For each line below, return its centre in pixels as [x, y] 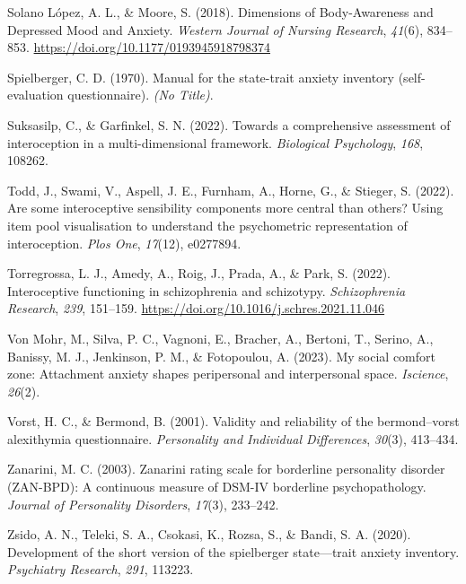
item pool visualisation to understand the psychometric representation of [207, 225]
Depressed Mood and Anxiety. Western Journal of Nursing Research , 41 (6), [215, 29]
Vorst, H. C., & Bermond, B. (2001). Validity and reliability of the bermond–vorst [233, 421]
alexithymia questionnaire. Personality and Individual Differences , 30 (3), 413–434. [233, 438]
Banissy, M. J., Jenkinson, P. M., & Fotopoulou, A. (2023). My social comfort [221, 356]
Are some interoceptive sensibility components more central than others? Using [225, 208]
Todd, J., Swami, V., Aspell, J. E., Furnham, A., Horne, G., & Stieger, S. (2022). [231, 190]
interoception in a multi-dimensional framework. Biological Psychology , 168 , [215, 142]
